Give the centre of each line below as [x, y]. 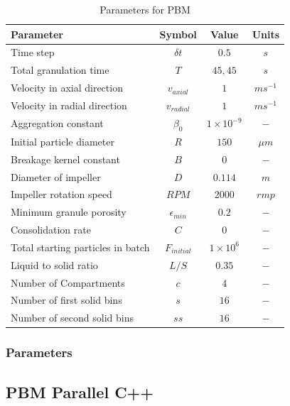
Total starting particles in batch [80, 247]
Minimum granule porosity [69, 212]
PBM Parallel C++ [80, 391]
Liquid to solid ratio [54, 264]
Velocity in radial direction [69, 105]
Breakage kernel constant [65, 159]
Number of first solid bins [66, 300]
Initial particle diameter [63, 141]
